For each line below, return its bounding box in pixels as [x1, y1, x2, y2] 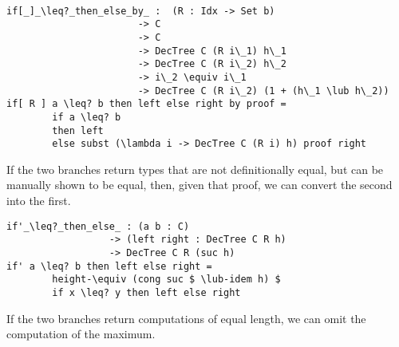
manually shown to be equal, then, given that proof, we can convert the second [6, 176, 393, 193]
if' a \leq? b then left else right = [6, 260, 212, 272]
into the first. [6, 192, 71, 209]
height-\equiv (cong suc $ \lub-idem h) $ [52, 274, 281, 286]
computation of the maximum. [6, 325, 156, 342]
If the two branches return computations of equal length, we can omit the [6, 310, 366, 326]
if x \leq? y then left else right [52, 286, 241, 298]
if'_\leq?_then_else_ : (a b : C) [6, 220, 190, 232]
